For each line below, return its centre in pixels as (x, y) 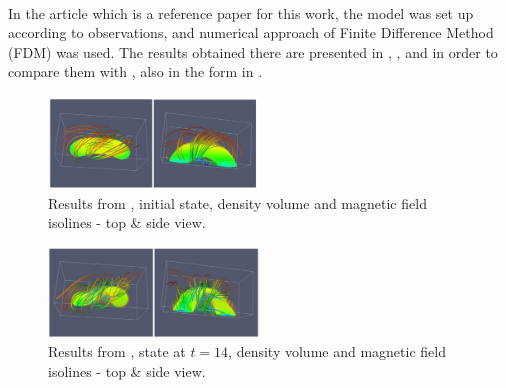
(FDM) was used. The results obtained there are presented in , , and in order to (253, 51)
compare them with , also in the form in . (135, 71)
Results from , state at (117, 351)
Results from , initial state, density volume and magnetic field (237, 202)
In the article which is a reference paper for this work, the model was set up (241, 12)
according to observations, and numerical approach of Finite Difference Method (251, 32)
